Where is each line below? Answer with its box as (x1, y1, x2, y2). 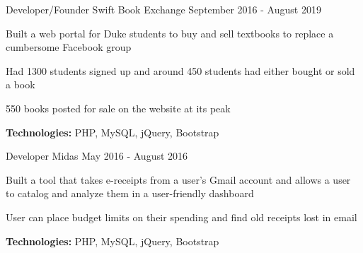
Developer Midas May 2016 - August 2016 (6, 148, 188, 163)
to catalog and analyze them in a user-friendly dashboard (6, 186, 254, 201)
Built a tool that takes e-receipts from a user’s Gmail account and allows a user (6, 172, 351, 187)
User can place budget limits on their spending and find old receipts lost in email (6, 209, 357, 224)
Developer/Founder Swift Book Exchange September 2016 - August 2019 (6, 2, 321, 16)
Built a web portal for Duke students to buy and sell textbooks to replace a (6, 25, 334, 40)
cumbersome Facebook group (6, 40, 132, 54)
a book (6, 77, 35, 92)
